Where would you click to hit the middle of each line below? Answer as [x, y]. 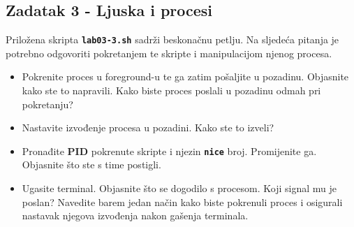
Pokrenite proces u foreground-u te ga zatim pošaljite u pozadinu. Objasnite [185, 76]
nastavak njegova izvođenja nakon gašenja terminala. [135, 215]
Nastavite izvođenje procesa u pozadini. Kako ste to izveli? [148, 127]
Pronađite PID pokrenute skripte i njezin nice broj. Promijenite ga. [169, 151]
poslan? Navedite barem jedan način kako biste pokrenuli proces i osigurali [182, 202]
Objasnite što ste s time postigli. [91, 164]
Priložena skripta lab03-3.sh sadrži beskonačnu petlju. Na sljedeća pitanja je [172, 39]
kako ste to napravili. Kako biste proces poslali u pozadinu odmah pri [171, 90]
